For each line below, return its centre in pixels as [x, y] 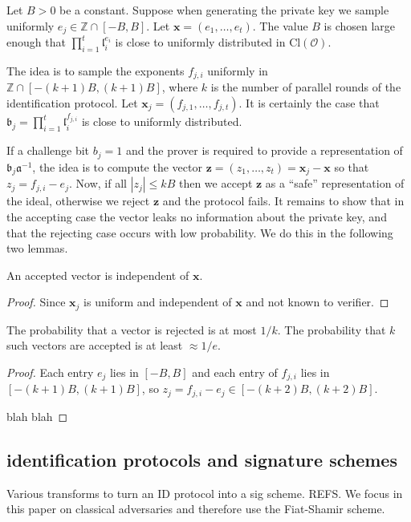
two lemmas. [37, 248]
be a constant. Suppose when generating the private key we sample [224, 10]
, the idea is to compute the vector [117, 166]
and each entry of [235, 372]
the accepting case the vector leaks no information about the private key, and [197, 216]
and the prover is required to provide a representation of [264, 150]
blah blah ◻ [37, 416]
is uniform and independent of [158, 302]
